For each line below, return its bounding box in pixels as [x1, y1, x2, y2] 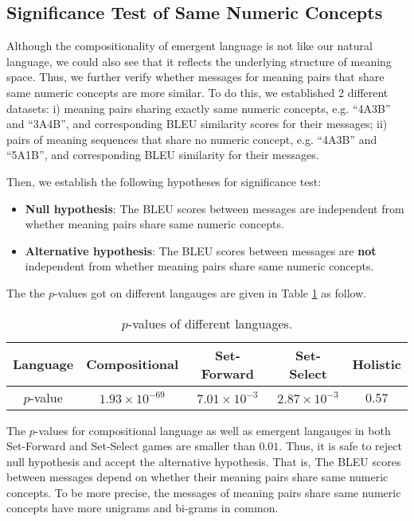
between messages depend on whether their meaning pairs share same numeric [6, 469, 389, 485]
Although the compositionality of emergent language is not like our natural [6, 37, 373, 54]
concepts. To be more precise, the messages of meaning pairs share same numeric [6, 484, 401, 500]
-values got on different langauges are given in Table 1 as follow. [53, 284, 367, 301]
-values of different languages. [127, 313, 293, 332]
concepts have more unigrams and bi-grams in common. [6, 500, 279, 516]
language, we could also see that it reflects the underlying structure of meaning [6, 52, 392, 69]
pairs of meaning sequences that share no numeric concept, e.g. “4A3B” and [6, 130, 377, 147]
